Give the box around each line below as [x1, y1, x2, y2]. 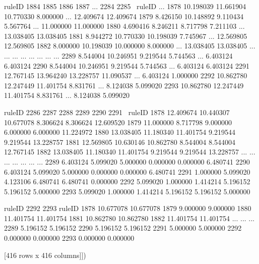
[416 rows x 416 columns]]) [4, 249, 86, 260]
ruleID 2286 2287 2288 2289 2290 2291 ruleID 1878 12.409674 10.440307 [4, 107, 230, 117]
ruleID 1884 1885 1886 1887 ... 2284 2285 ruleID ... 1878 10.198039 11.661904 [4, 1, 246, 11]
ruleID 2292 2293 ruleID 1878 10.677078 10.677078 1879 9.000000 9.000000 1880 [4, 203, 251, 214]
